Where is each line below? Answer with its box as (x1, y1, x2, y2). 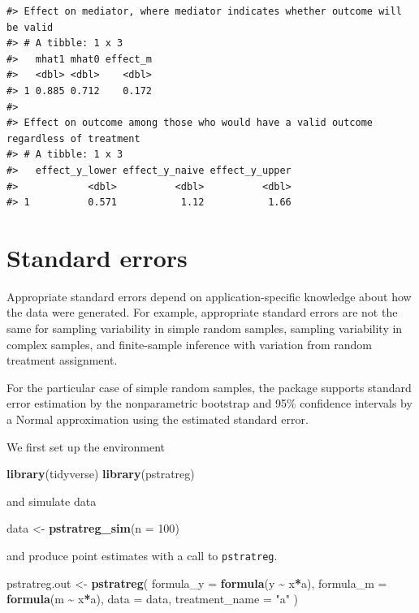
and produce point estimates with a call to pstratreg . (6, 546, 278, 563)
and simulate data (6, 492, 97, 509)
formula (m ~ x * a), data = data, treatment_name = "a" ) (6, 590, 299, 607)
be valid (6, 21, 54, 33)
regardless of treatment (6, 132, 140, 145)
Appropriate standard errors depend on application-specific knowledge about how (6, 287, 412, 304)
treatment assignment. (6, 352, 118, 369)
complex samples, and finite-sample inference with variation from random (6, 335, 372, 352)
